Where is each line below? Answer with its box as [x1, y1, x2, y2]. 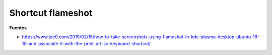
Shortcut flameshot [9, 7, 93, 18]
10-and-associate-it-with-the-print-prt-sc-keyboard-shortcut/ [22, 41, 151, 47]
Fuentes [9, 25, 27, 31]
